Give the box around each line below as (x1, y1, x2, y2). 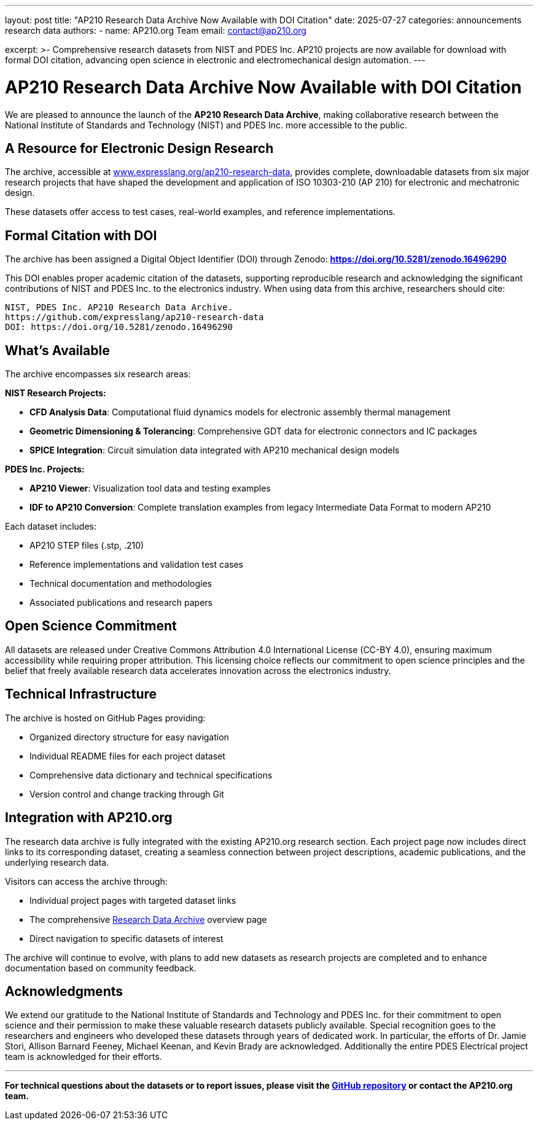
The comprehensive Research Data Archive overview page (29, 914, 267, 925)
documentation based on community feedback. (5, 962, 197, 973)
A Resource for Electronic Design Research (5, 140, 274, 156)
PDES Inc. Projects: (5, 464, 85, 475)
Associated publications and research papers (29, 597, 212, 608)
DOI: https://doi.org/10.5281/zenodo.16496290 (5, 322, 233, 332)
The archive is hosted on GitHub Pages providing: (5, 712, 206, 723)
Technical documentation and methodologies (29, 578, 212, 589)
